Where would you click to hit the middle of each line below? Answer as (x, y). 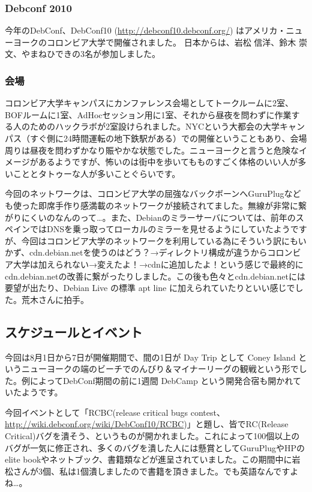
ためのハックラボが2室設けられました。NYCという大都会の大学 (155, 126)
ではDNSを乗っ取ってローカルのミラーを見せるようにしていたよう (160, 229)
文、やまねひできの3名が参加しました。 (82, 54)
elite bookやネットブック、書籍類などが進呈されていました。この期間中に (148, 459)
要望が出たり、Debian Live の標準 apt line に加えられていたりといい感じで (150, 288)
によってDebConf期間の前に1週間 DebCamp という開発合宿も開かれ (161, 380)
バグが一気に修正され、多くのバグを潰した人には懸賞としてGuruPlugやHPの (155, 447)
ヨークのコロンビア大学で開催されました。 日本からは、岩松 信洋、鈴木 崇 (160, 42)
